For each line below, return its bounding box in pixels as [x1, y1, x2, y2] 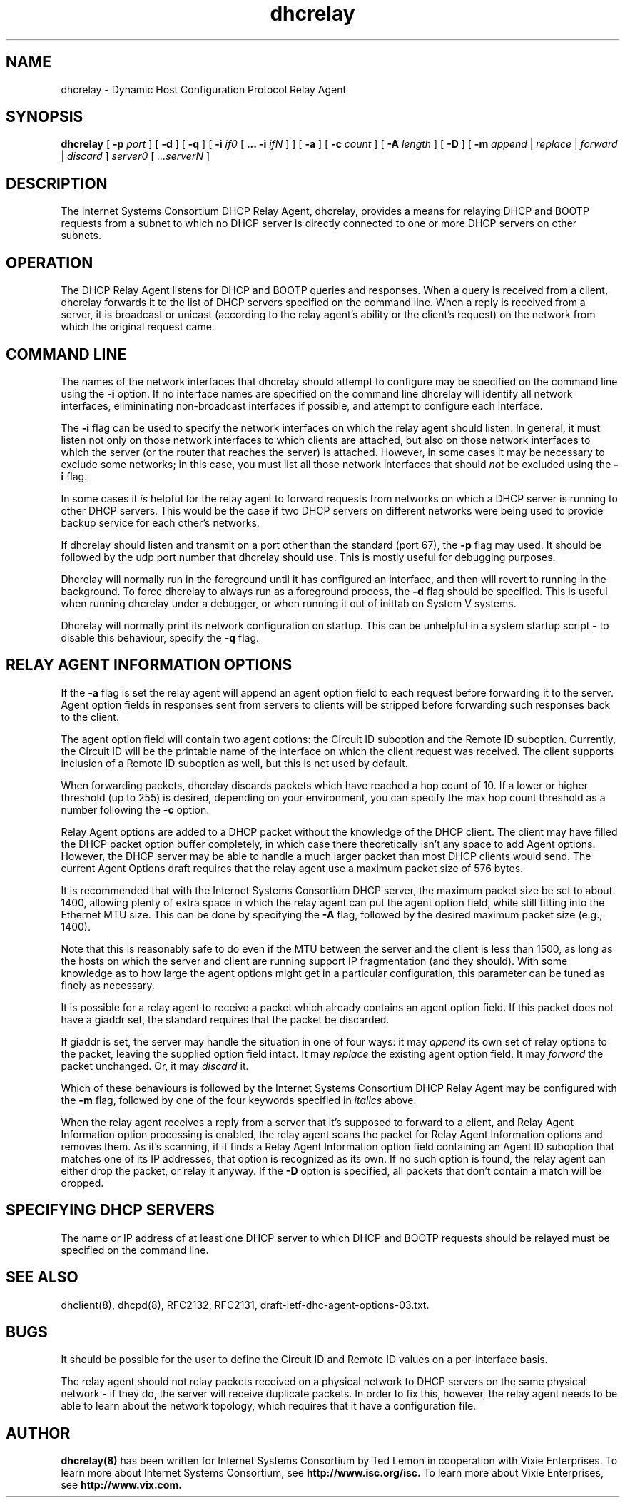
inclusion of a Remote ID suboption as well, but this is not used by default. [61, 756, 408, 769]
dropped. [61, 1176, 104, 1189]
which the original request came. [61, 320, 215, 333]
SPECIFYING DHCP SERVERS [6, 1201, 215, 1220]
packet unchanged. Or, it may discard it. [61, 1059, 249, 1072]
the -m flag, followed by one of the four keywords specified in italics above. [61, 1093, 417, 1106]
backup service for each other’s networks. [61, 516, 260, 529]
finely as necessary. [61, 978, 155, 991]
